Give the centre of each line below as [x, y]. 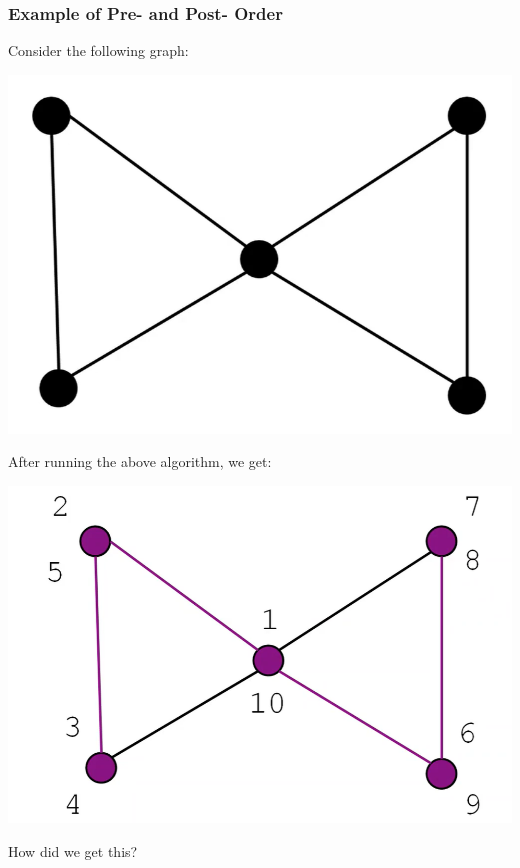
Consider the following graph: [98, 50]
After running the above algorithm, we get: [140, 461]
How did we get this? [73, 850]
